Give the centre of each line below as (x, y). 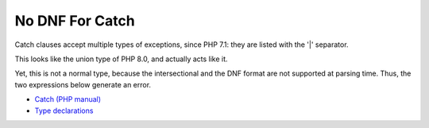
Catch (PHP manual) (68, 99)
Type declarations (64, 111)
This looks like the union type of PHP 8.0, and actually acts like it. (121, 59)
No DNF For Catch (75, 21)
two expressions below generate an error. (83, 84)
